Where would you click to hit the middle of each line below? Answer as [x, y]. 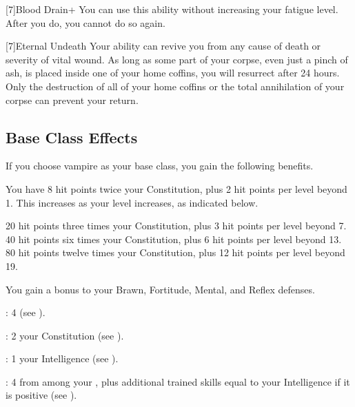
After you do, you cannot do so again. [85, 22]
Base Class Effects [72, 137]
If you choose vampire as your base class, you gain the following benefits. [160, 166]
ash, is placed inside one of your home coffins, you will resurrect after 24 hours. [173, 73]
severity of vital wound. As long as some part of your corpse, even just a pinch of [177, 59]
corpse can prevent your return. [72, 100]
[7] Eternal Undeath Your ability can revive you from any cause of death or [163, 46]
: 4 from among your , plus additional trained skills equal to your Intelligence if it [178, 381]
